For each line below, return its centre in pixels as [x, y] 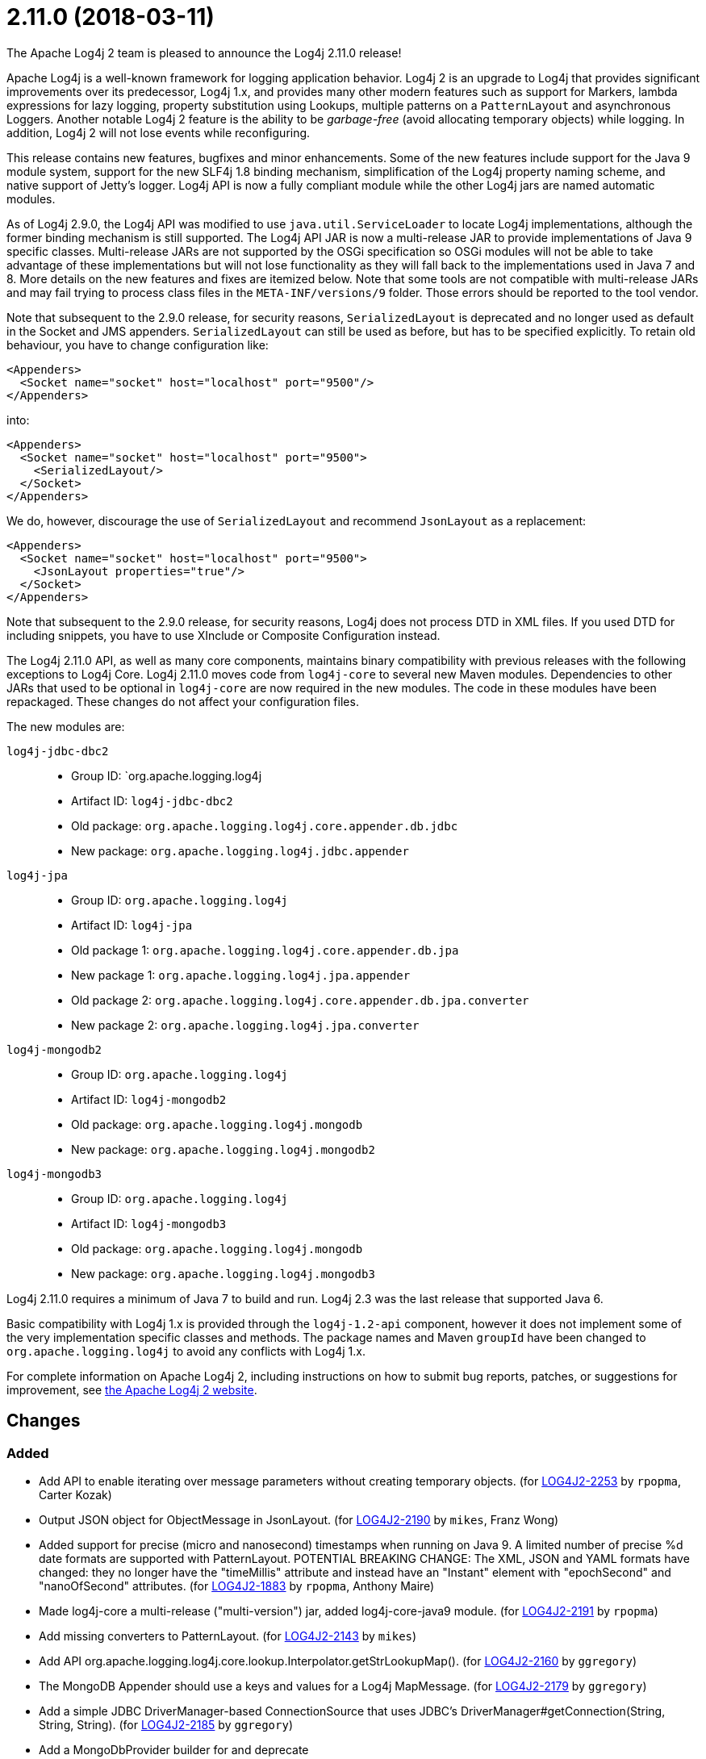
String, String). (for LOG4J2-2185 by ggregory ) [166, 1724]
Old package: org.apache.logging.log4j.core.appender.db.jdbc [265, 825]
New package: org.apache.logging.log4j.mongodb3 [223, 1273]
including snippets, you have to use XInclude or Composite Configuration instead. [223, 635]
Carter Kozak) [75, 1494]
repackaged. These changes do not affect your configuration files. [183, 701]
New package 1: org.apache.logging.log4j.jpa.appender [241, 975]
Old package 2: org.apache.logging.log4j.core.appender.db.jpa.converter [300, 1000]
